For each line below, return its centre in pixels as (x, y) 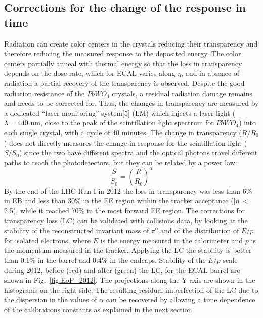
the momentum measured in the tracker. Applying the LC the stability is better (128, 250)
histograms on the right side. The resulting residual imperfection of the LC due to (131, 289)
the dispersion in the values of (51, 300)
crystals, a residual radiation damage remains (182, 93)
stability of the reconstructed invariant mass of (77, 230)
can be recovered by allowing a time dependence (181, 300)
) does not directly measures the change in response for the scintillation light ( (126, 142)
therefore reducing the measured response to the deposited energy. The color (123, 53)
